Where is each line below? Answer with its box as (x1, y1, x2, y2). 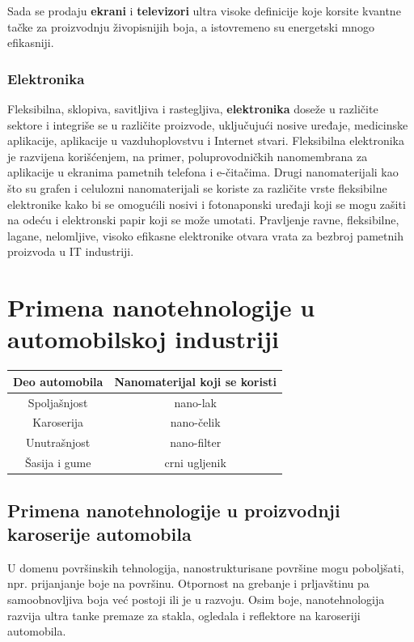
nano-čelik (170, 414, 221, 431)
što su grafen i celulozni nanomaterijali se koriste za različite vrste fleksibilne (7, 179, 387, 196)
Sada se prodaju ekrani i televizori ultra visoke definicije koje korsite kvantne (7, 2, 401, 19)
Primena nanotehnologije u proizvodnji (7, 497, 340, 522)
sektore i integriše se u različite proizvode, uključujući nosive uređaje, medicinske (7, 116, 408, 133)
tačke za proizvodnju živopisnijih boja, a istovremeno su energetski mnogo (7, 18, 374, 35)
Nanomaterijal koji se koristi (114, 372, 277, 389)
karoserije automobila (7, 521, 192, 546)
